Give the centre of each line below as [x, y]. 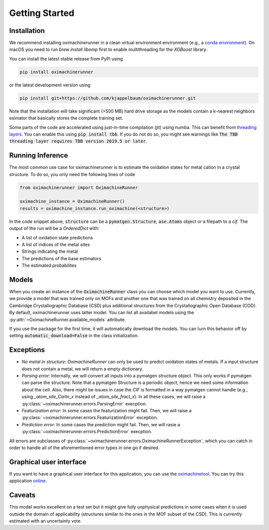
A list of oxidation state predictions [57, 237]
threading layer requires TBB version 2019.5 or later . [78, 141]
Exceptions [27, 350]
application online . [28, 481]
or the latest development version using [50, 85]
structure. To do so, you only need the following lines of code [72, 174]
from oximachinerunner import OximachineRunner [79, 187]
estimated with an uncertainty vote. [46, 521]
